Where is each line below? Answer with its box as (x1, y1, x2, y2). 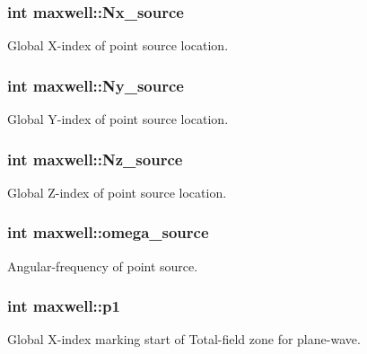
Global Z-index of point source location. (7, 182, 227, 201)
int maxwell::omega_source (7, 221, 209, 243)
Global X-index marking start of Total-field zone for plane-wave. (7, 330, 361, 349)
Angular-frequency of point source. (7, 256, 198, 275)
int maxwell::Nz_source (7, 147, 183, 170)
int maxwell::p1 (7, 295, 120, 317)
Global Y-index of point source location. (7, 110, 229, 128)
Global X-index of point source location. (7, 36, 229, 55)
